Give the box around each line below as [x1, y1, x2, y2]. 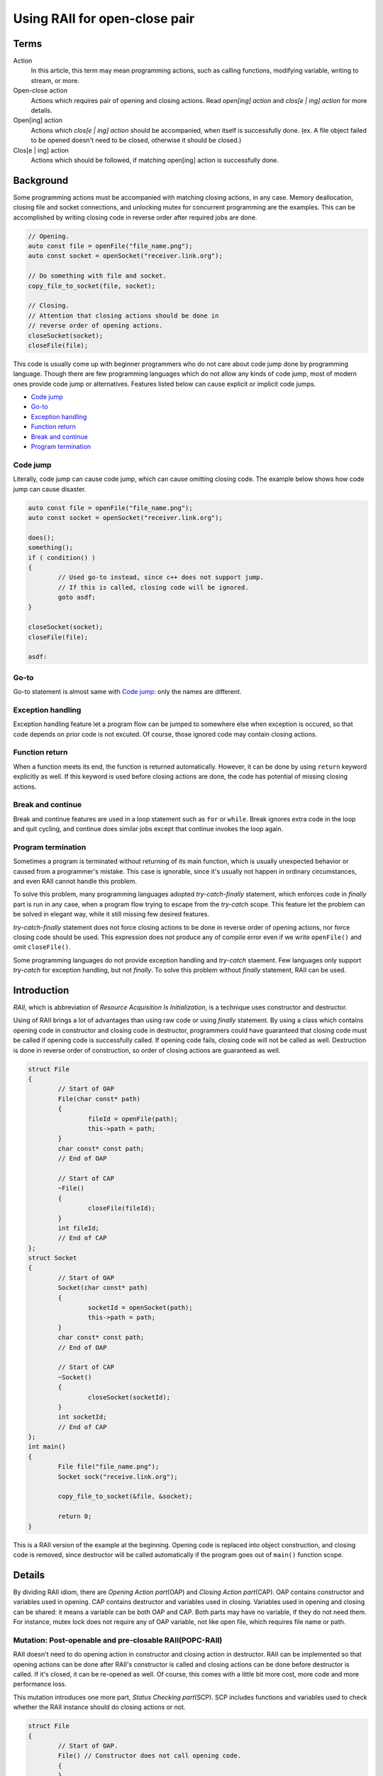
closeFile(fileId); [87, 1204, 156, 1213]
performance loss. [13, 1680, 67, 1689]
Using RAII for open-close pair [13, 11, 195, 26]
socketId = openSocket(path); [87, 1304, 193, 1312]
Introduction [13, 985, 70, 996]
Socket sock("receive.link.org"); [57, 1473, 178, 1480]
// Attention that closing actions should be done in [28, 311, 219, 320]
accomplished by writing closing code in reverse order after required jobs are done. [13, 213, 257, 222]
